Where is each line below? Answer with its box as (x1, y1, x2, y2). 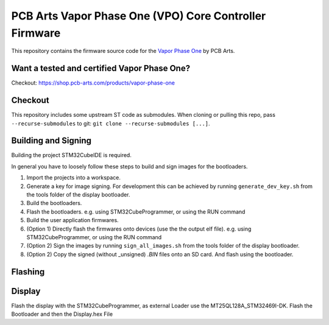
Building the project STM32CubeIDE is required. (11, 152, 132, 159)
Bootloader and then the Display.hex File (11, 310, 113, 318)
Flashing (11, 267, 45, 277)
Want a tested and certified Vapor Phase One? (11, 63, 191, 74)
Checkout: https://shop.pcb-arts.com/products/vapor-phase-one (11, 79, 175, 86)
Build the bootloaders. (26, 200, 82, 207)
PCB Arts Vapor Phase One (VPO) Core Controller (11, 9, 266, 23)
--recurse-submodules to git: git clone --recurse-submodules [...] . (11, 119, 210, 127)
